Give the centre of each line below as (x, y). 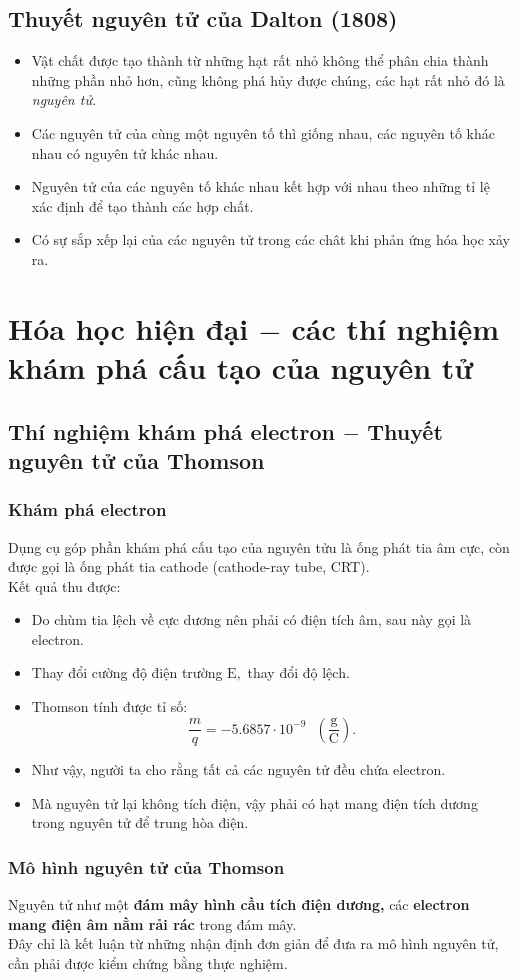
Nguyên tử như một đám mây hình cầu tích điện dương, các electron (239, 904)
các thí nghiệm (395, 327)
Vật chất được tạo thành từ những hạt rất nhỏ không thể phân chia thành (260, 60)
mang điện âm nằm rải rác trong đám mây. (152, 923)
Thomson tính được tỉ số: (109, 706)
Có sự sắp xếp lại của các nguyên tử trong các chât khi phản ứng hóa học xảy (270, 239)
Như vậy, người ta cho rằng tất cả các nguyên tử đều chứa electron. (238, 769)
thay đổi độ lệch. (298, 672)
